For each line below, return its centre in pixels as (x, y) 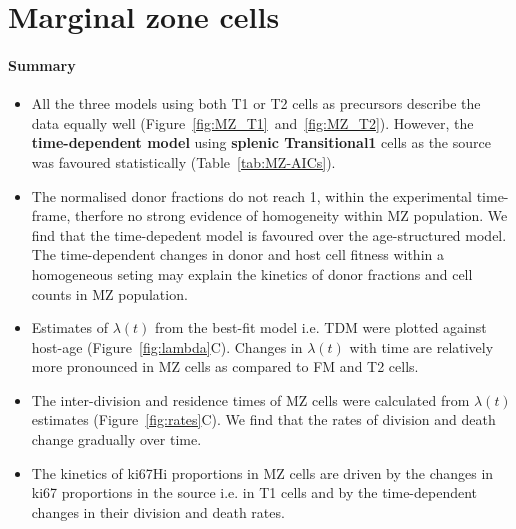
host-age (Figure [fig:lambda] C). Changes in (167, 346)
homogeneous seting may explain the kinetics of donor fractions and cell (252, 273)
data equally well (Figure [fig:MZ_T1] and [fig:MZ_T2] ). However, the (252, 122)
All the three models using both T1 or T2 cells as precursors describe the (256, 103)
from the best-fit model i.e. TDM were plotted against (321, 327)
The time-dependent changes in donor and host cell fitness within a (237, 254)
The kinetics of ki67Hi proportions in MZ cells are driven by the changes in (262, 472)
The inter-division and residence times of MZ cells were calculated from (250, 399)
